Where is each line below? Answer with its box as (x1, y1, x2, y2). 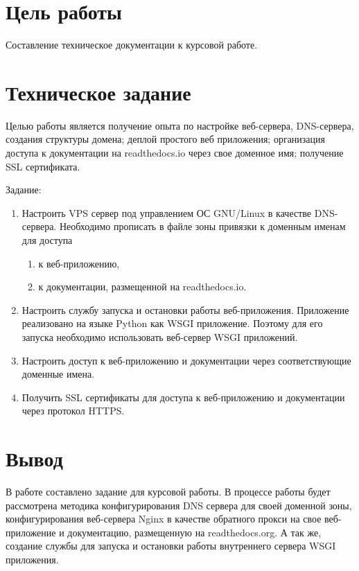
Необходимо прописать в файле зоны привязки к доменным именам (59, 219, 346, 234)
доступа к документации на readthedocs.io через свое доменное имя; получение (6, 146, 344, 160)
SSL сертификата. (6, 159, 80, 173)
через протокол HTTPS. (21, 403, 125, 418)
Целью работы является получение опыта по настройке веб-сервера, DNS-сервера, (6, 118, 354, 132)
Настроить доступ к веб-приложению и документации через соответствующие (21, 353, 351, 367)
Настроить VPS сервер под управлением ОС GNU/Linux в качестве (21, 205, 312, 220)
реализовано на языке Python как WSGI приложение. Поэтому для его (21, 316, 323, 331)
